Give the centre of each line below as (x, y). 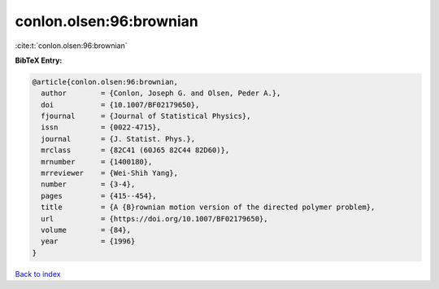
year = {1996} (88, 241)
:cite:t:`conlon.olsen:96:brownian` (71, 46)
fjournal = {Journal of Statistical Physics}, (146, 116)
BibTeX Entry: (39, 60)
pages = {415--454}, (99, 196)
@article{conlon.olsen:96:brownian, (105, 82)
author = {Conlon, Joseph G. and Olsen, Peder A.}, (161, 93)
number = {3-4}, (88, 184)
